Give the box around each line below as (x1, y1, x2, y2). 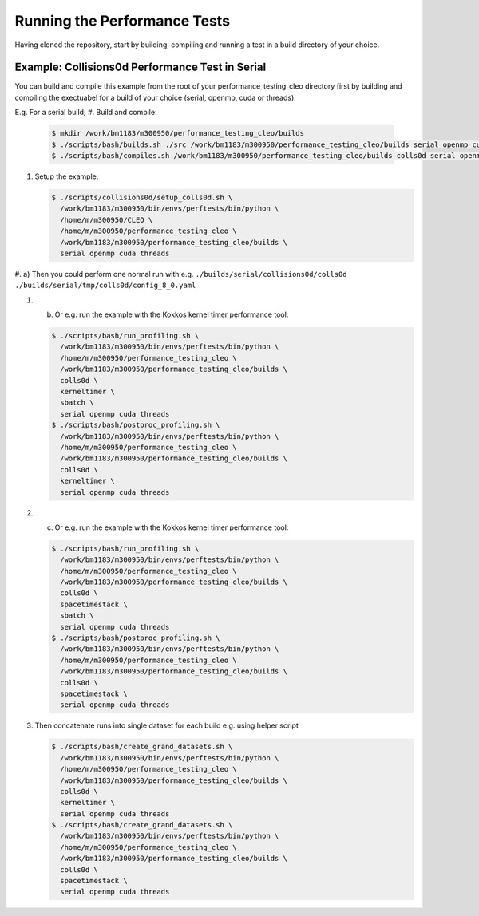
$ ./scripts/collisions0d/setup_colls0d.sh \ (51, 192, 233, 202)
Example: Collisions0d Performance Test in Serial (14, 61, 267, 74)
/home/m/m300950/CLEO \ (60, 215, 153, 224)
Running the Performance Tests (14, 12, 231, 30)
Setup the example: (34, 172, 99, 181)
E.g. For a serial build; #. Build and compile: (14, 108, 157, 117)
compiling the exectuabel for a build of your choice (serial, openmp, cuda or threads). (14, 93, 297, 102)
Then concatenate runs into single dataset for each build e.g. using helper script (34, 721, 299, 730)
